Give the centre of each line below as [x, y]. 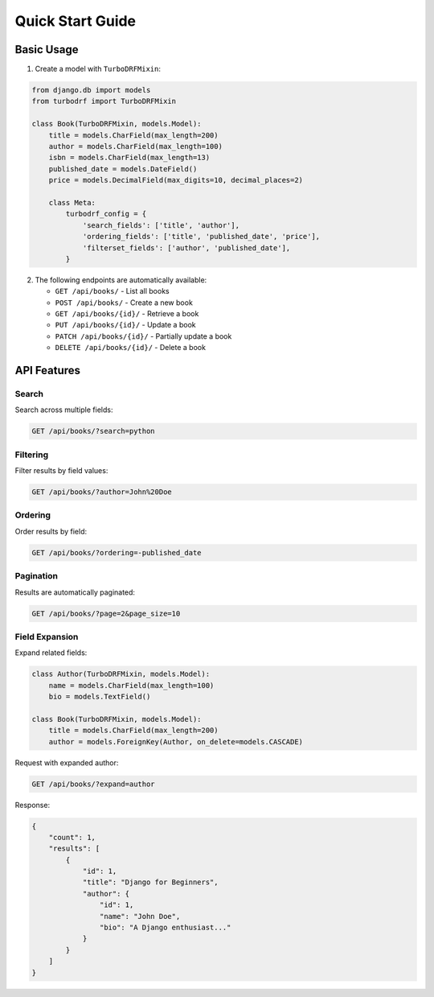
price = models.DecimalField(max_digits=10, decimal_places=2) [176, 180]
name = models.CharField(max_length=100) [131, 685]
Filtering [31, 455]
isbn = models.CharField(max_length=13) [129, 158]
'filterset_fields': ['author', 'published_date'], [186, 248]
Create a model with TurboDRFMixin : [98, 69]
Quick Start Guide [76, 21]
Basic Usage [47, 49]
